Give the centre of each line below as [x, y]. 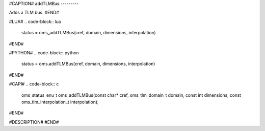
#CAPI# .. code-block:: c [34, 84]
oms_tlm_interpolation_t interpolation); [60, 102]
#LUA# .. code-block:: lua [35, 22]
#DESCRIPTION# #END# [34, 122]
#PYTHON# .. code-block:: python [44, 53]
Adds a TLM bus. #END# [34, 13]
